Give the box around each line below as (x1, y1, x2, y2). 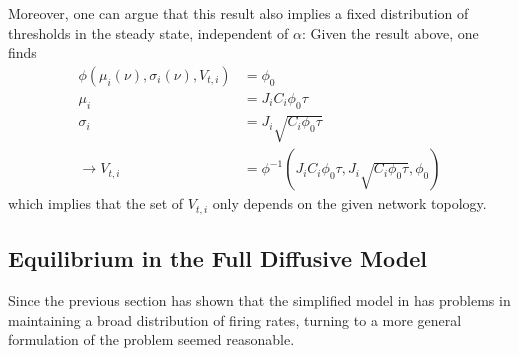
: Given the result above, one (302, 22, 479, 43)
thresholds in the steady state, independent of (8, 22, 289, 43)
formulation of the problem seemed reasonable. (8, 329, 295, 350)
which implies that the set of (8, 193, 184, 214)
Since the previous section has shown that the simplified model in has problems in (8, 289, 511, 310)
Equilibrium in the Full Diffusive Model (8, 243, 427, 274)
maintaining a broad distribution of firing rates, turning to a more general (8, 309, 462, 330)
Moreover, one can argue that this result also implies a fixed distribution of (8, 3, 469, 23)
